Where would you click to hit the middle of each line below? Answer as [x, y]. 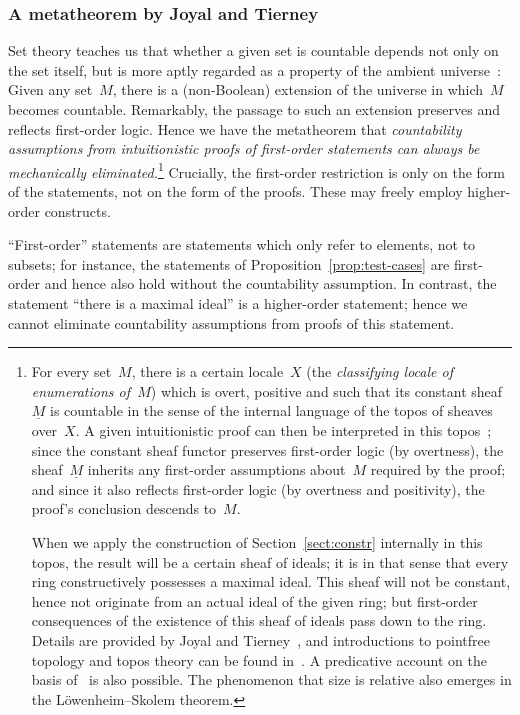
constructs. [77, 210]
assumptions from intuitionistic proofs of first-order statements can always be [244, 148]
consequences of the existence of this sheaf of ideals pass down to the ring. [259, 620]
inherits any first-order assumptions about [216, 469]
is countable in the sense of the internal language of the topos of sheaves [271, 410]
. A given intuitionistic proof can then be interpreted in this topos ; [283, 429]
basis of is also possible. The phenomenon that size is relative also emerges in [271, 679]
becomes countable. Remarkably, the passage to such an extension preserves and [254, 109]
